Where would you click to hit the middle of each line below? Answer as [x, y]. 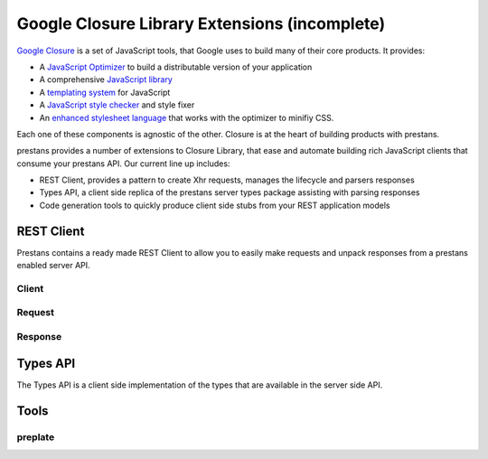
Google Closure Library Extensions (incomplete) [201, 23]
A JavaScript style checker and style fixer [117, 105]
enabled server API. [53, 266]
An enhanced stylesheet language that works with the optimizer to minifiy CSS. [187, 117]
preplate [36, 436]
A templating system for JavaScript [105, 92]
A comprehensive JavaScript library [106, 80]
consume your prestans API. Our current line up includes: [123, 164]
